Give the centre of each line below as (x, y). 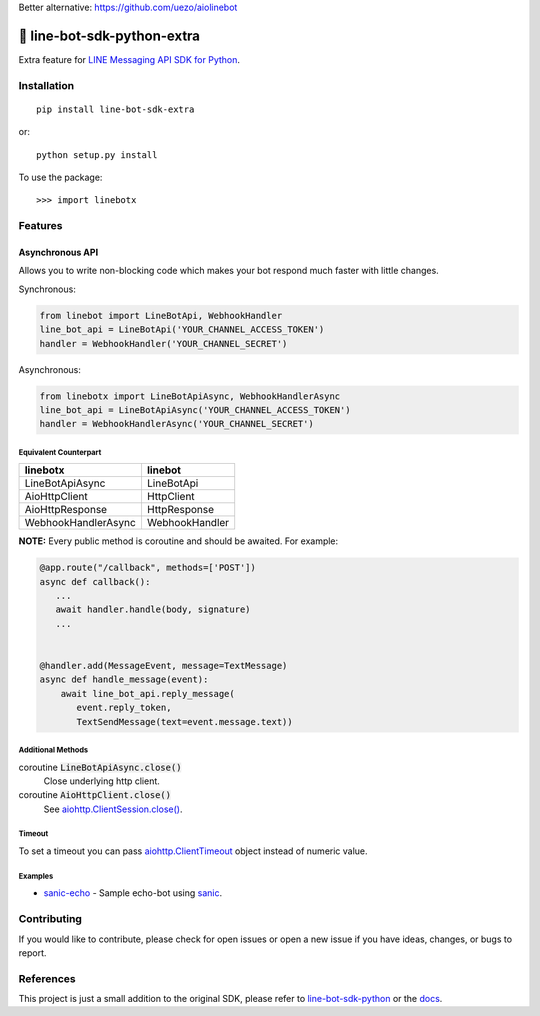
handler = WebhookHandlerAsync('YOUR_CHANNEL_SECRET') (176, 424)
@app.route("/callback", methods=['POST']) (148, 568)
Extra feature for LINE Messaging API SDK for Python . (129, 59)
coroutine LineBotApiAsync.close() (100, 767)
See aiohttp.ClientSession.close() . (113, 809)
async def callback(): (95, 581)
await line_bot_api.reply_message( (147, 693)
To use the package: (60, 177)
